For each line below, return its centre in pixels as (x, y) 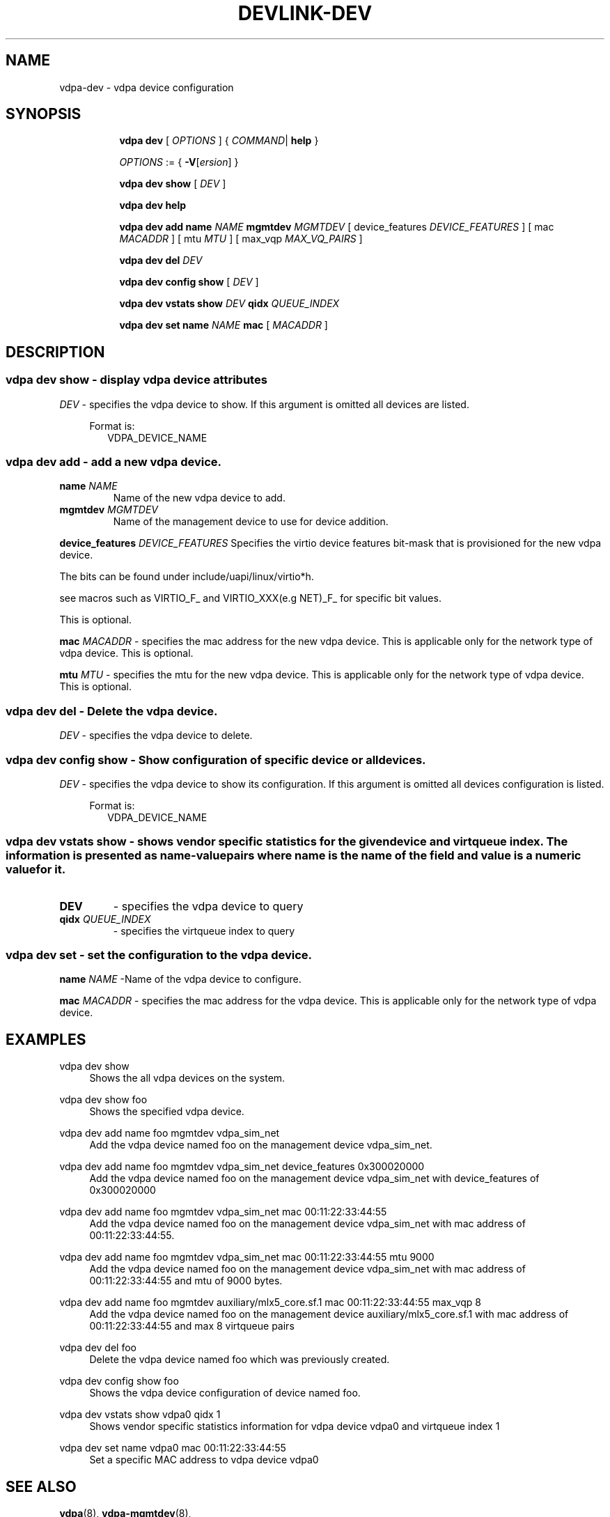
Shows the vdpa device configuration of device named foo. (225, 1393)
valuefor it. (36, 870)
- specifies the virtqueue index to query (204, 931)
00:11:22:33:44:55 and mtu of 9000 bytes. (186, 1281)
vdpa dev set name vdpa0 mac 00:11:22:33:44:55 (173, 1448)
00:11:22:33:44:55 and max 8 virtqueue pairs (192, 1326)
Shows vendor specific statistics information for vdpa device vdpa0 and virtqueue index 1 (295, 1426)
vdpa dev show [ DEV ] (173, 184)
